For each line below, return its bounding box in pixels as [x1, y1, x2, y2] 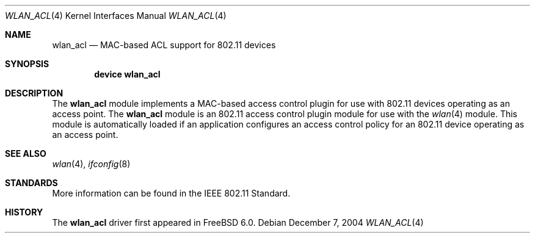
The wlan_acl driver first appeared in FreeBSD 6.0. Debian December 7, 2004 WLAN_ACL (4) [52, 217, 424, 228]
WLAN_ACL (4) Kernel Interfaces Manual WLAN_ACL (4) [5, 10, 227, 21]
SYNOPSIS [5, 59, 49, 69]
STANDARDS [5, 178, 58, 188]
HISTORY [5, 207, 43, 217]
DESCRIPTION [5, 88, 64, 98]
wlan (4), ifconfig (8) [52, 159, 131, 169]
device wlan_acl [94, 69, 161, 79]
